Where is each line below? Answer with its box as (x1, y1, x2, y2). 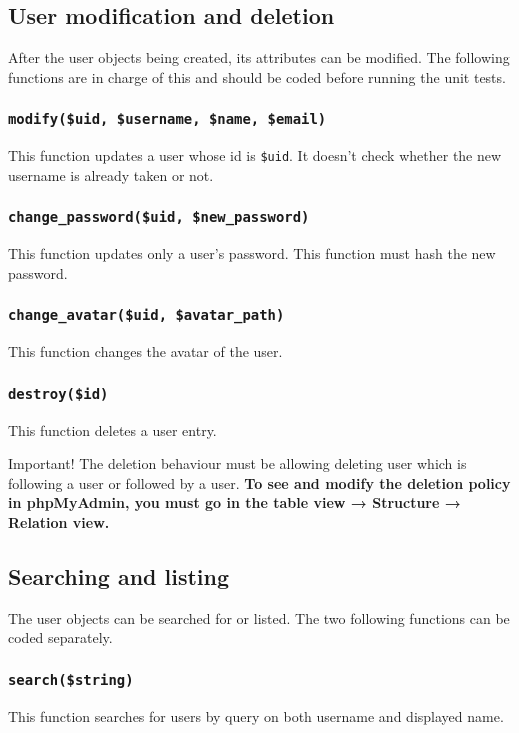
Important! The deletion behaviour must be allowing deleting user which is (8, 453, 467, 474)
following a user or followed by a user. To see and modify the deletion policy (8, 472, 511, 493)
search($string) (8, 671, 134, 688)
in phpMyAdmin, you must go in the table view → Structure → (8, 492, 461, 513)
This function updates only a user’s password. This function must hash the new (8, 243, 496, 264)
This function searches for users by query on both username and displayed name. (8, 705, 504, 726)
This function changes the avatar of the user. (8, 341, 283, 362)
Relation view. (8, 511, 110, 532)
